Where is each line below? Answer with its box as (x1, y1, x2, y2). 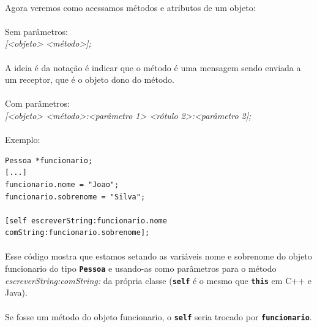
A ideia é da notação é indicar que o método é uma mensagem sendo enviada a (5, 61, 301, 74)
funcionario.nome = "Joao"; (5, 180, 119, 189)
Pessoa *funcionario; (5, 156, 93, 165)
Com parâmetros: (5, 97, 70, 110)
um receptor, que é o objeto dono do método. (5, 73, 174, 86)
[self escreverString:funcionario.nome (5, 216, 167, 225)
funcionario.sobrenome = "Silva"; (5, 192, 146, 201)
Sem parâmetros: (5, 25, 68, 37)
